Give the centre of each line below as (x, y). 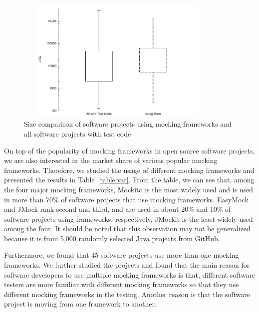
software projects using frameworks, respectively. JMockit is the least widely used (129, 219)
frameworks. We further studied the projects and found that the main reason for (127, 265)
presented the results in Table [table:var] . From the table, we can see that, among (129, 180)
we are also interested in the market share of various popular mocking (111, 160)
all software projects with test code (78, 133)
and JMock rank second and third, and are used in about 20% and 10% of (118, 209)
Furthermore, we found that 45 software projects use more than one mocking (122, 255)
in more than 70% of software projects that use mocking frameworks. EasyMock (126, 199)
